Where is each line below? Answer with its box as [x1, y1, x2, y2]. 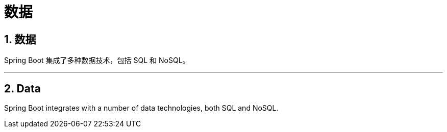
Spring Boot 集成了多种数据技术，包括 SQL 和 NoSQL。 [4, 56, 190, 65]
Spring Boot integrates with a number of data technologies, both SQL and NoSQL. [4, 104, 279, 113]
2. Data [4, 82, 41, 95]
